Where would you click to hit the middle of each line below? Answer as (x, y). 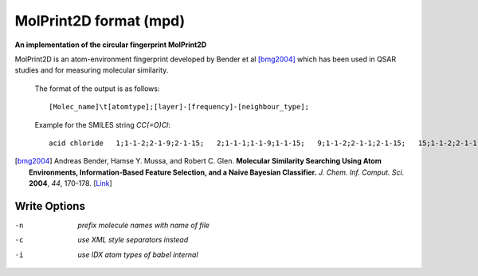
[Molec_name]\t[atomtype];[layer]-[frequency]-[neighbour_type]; (179, 107)
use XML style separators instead (133, 240)
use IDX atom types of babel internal (138, 254)
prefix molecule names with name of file (144, 225)
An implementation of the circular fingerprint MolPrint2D (111, 45)
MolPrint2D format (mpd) (100, 21)
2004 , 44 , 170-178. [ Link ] (71, 183)
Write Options (50, 206)
